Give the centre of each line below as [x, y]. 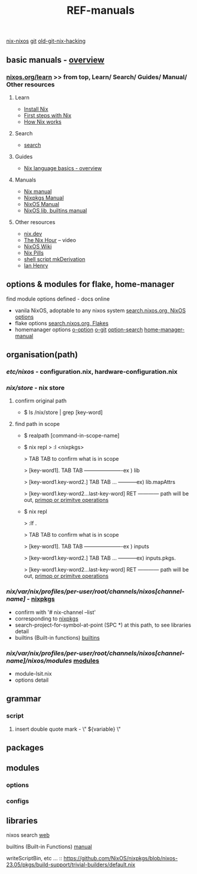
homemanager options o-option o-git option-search [79, 329]
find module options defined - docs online [58, 299]
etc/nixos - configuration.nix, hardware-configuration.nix [92, 372]
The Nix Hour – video [50, 240]
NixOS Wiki [38, 246]
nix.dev [33, 234]
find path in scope [37, 424]
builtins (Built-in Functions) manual [49, 847]
